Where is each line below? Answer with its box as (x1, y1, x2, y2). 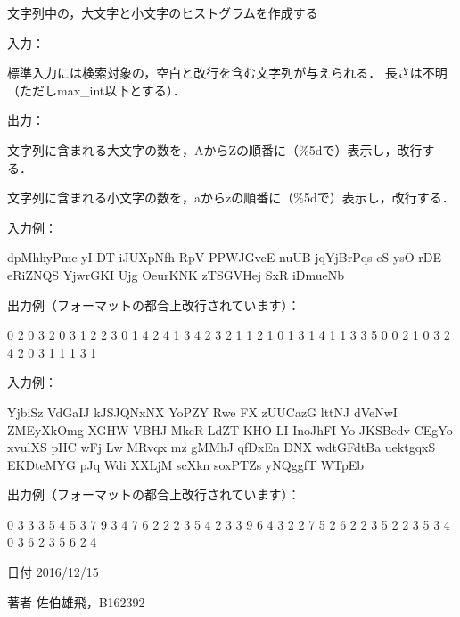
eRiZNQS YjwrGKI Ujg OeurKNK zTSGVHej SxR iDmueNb (7, 265, 345, 284)
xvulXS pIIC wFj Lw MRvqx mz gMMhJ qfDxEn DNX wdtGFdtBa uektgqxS (7, 438, 436, 457)
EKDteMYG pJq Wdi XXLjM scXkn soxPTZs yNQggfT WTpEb (7, 455, 365, 473)
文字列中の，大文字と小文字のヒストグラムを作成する (7, 4, 318, 21)
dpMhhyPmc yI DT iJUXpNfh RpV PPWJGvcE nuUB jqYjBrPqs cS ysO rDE (7, 248, 442, 267)
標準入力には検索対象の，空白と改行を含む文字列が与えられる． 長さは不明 (7, 63, 448, 82)
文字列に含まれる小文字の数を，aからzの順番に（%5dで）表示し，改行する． (7, 188, 455, 207)
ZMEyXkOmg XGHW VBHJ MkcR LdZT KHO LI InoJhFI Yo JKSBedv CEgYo (7, 420, 453, 439)
